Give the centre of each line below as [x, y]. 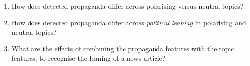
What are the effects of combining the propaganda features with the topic [123, 48]
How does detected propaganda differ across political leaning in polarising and [129, 22]
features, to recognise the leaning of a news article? [89, 58]
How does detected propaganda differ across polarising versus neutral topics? [127, 6]
